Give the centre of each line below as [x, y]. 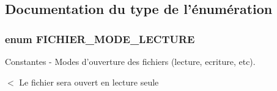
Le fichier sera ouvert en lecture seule [89, 82]
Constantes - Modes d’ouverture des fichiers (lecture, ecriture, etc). [130, 61]
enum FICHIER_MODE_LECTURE [100, 39]
